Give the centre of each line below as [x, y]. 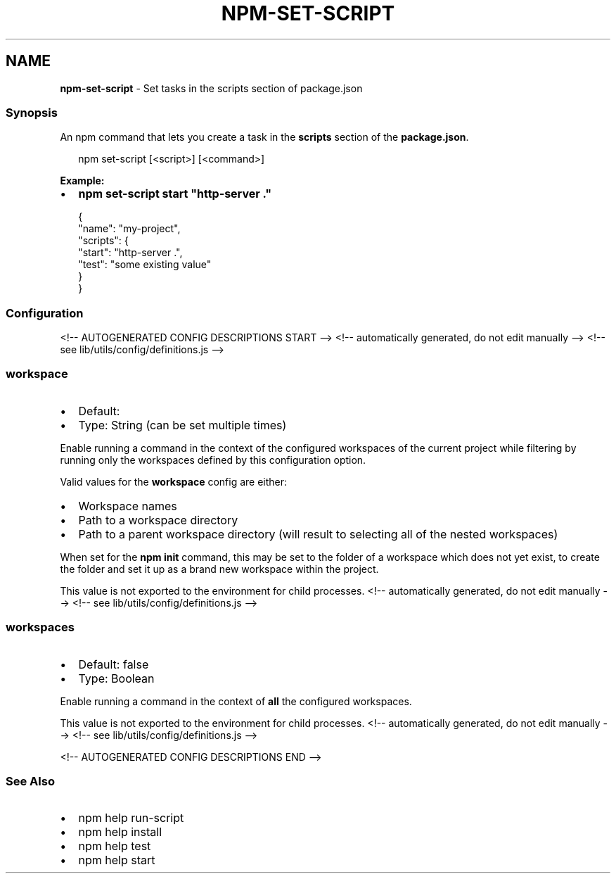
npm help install [120, 832]
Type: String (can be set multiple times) [182, 425]
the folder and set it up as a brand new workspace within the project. [219, 569]
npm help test [115, 846]
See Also [30, 781]
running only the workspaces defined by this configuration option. [213, 460]
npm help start [117, 860]
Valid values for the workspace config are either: [174, 481]
